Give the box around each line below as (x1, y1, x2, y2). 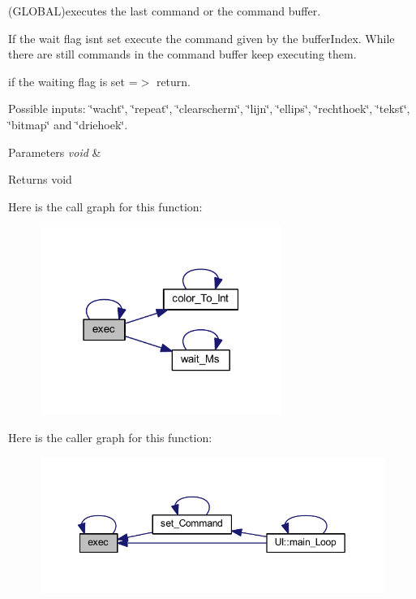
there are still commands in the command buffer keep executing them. (8, 46, 357, 63)
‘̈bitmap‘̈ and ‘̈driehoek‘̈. (8, 115, 128, 132)
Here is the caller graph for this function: (8, 429, 212, 446)
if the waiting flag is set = (8, 72, 138, 89)
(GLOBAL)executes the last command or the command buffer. (8, 2, 321, 19)
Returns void (8, 171, 72, 188)
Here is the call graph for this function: (8, 197, 203, 215)
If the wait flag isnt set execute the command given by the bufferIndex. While (8, 29, 395, 46)
